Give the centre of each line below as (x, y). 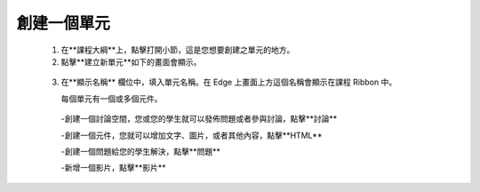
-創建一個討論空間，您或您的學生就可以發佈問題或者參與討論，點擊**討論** (199, 119)
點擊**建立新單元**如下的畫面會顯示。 (131, 61)
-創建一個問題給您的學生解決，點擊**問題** (141, 151)
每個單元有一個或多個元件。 (112, 99)
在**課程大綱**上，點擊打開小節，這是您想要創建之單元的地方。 (178, 50)
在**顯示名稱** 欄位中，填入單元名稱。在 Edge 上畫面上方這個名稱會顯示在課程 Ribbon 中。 (229, 82)
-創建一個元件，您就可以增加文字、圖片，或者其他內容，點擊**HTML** (192, 135)
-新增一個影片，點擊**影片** (113, 168)
